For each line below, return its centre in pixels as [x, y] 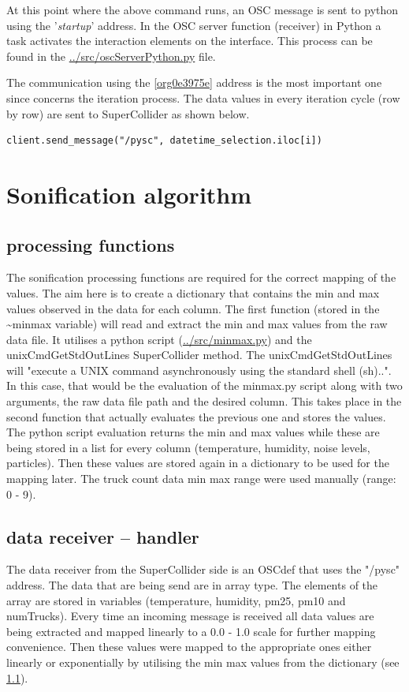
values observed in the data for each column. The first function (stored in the [193, 308]
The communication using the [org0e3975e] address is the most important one [194, 82]
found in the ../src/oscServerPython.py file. [111, 56]
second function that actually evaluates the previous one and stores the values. [196, 416]
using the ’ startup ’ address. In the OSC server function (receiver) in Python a [194, 25]
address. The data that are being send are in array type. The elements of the [192, 585]
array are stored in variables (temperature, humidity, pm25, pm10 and [176, 600]
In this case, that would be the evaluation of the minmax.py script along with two [204, 385]
